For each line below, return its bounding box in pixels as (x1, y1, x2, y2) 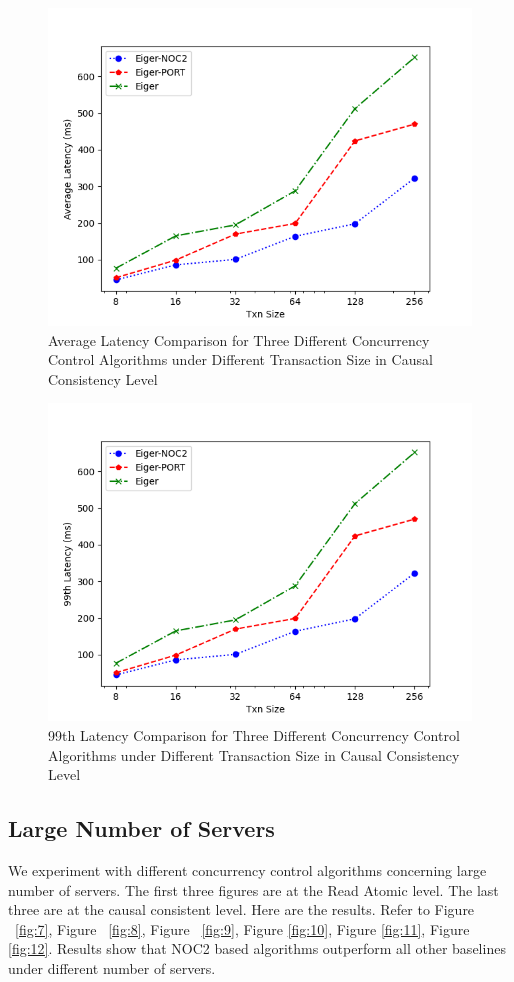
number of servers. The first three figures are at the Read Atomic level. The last (8, 879, 499, 900)
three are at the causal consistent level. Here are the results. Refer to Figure (8, 899, 475, 920)
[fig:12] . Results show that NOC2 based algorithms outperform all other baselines (8, 938, 506, 959)
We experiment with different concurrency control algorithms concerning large (8, 859, 487, 880)
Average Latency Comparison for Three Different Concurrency (48, 329, 430, 350)
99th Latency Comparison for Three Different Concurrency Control (48, 724, 460, 745)
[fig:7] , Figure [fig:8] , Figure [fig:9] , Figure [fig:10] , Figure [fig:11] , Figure (15, 918, 470, 939)
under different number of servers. (8, 957, 216, 978)
